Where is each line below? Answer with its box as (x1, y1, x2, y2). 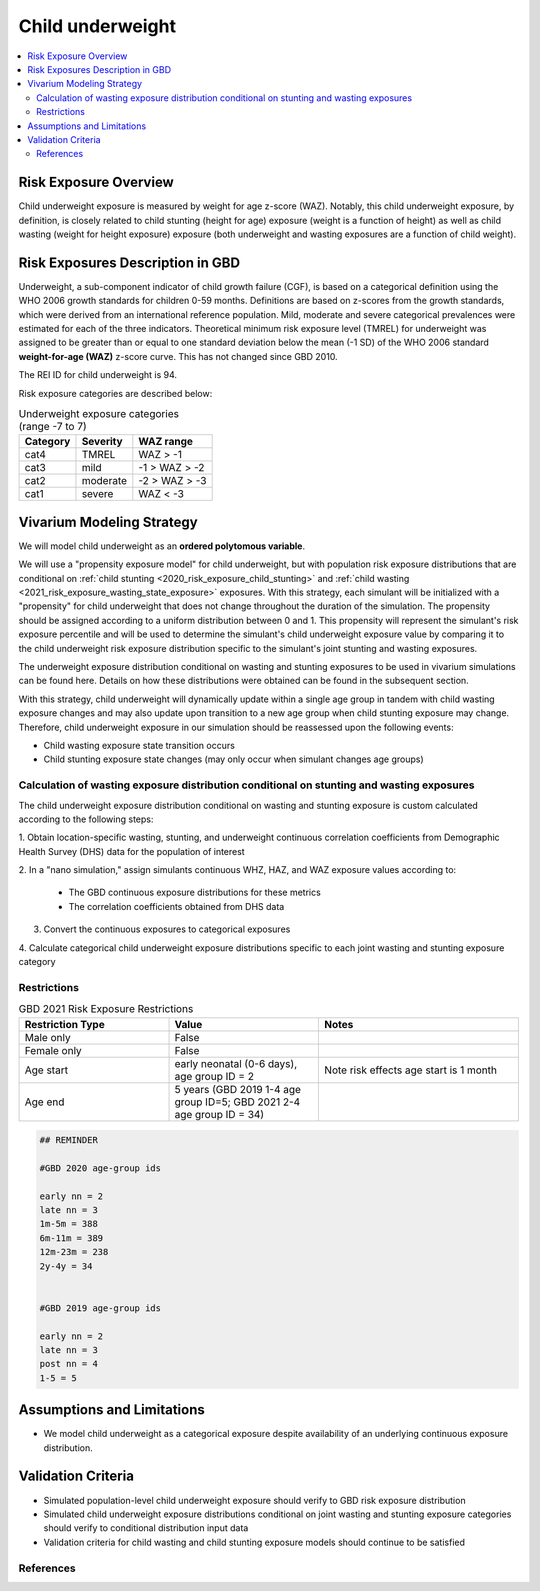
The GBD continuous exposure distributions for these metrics (68, 886, 322, 899)
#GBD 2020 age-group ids (39, 1162, 162, 1174)
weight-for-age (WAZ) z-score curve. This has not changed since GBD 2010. (18, 350, 339, 362)
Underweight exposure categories (18, 407, 180, 421)
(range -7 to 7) (18, 420, 87, 434)
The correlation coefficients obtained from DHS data (68, 900, 285, 912)
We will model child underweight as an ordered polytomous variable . (18, 540, 305, 552)
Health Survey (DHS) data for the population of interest (18, 845, 245, 857)
